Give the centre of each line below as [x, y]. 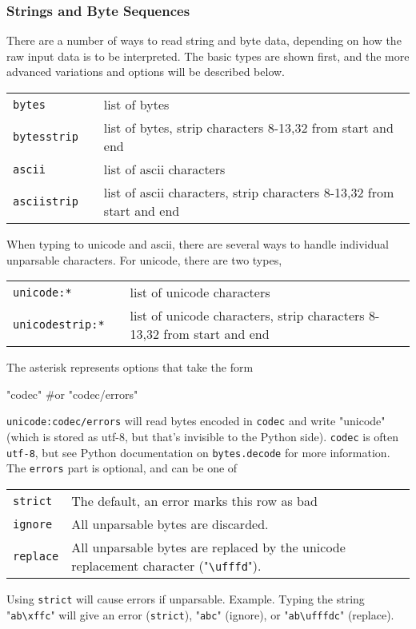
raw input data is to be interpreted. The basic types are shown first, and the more [208, 56]
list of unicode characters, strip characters [247, 316]
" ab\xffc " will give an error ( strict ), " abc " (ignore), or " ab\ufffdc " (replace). [200, 614]
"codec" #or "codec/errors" [72, 394]
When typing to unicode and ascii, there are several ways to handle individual [198, 244]
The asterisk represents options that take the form [130, 367]
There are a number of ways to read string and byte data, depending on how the [204, 40]
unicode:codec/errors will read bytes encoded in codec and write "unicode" [196, 421]
